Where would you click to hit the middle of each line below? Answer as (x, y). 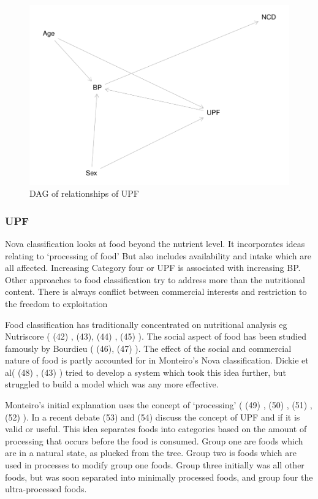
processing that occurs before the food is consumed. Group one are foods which (154, 440)
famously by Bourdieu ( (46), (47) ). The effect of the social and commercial (148, 348)
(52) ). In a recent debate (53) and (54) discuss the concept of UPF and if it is (153, 417)
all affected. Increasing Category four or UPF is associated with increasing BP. (153, 268)
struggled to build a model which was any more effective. (112, 384)
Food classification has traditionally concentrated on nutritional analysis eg (146, 324)
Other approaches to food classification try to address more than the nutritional (155, 279)
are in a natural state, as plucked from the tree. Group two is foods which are (151, 453)
